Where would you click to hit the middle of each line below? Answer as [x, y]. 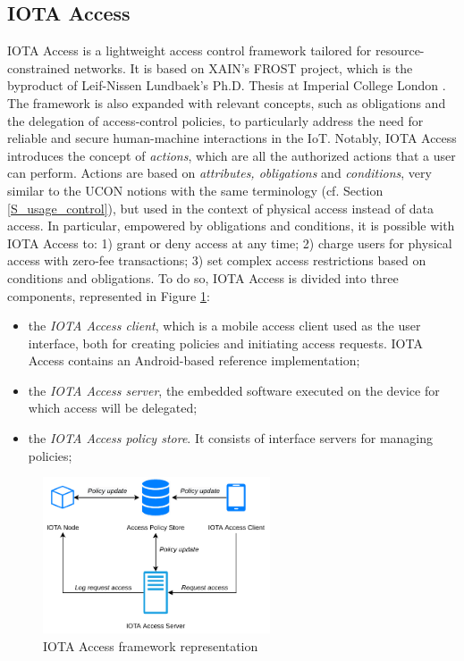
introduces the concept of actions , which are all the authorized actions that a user [232, 155]
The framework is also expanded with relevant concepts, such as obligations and [227, 102]
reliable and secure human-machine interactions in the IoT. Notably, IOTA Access [232, 138]
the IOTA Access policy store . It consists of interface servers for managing [231, 438]
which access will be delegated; [113, 408]
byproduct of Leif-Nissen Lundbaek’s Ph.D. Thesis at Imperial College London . [227, 85]
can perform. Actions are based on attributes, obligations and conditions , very [219, 173]
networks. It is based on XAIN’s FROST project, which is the [243, 67]
